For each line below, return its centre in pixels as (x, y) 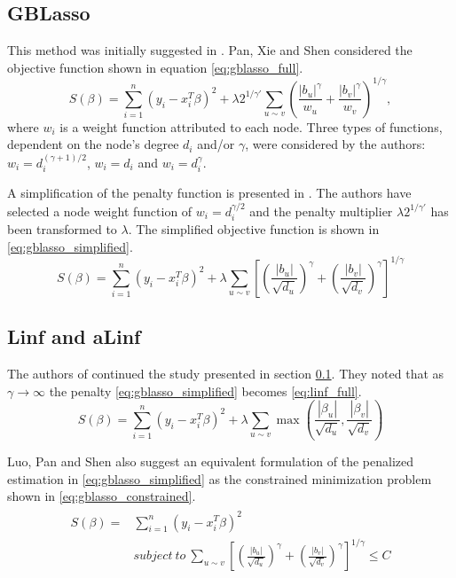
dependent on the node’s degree (93, 144)
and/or (216, 144)
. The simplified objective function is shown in (254, 229)
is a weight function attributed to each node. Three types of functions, (251, 126)
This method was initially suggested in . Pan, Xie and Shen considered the (210, 50)
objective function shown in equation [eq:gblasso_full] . (155, 67)
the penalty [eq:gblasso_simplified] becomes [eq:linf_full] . (205, 391)
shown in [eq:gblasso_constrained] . (102, 496)
